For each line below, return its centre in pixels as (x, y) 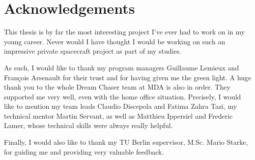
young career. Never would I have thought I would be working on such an (115, 41)
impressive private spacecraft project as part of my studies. (93, 51)
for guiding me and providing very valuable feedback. (84, 151)
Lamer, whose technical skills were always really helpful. (88, 125)
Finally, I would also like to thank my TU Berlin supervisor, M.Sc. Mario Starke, (126, 142)
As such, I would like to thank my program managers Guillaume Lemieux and (122, 67)
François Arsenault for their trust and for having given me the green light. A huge (128, 77)
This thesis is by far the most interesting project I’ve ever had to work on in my (125, 32)
